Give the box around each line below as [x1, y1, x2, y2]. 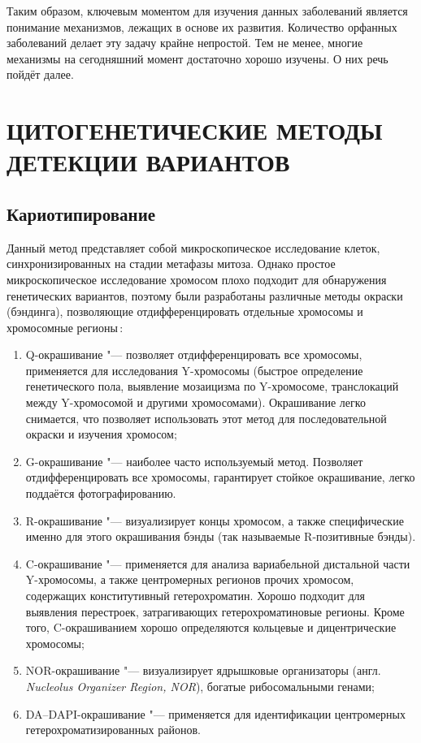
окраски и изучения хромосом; [25, 425, 177, 443]
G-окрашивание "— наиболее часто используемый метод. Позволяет [25, 452, 363, 469]
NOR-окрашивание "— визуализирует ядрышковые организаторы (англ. [25, 662, 381, 679]
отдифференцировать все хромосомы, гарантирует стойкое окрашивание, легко [25, 469, 415, 486]
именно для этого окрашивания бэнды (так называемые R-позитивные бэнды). [25, 528, 416, 545]
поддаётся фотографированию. [25, 485, 176, 502]
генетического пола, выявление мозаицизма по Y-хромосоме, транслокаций [25, 378, 399, 395]
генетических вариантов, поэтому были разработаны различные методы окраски [7, 287, 403, 304]
